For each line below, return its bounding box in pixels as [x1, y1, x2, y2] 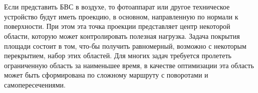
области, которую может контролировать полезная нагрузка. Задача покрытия [4, 30, 240, 41]
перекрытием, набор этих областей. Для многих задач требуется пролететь [4, 50, 231, 61]
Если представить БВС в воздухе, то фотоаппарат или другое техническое [4, 1, 230, 12]
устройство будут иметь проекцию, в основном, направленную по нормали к [4, 11, 238, 21]
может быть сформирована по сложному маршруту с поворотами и [4, 70, 208, 80]
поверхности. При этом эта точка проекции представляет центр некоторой [4, 21, 230, 31]
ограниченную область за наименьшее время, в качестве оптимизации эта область [4, 60, 254, 70]
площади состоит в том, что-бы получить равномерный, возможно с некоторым [4, 40, 246, 51]
